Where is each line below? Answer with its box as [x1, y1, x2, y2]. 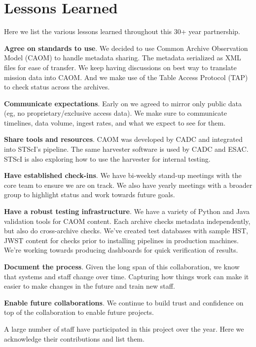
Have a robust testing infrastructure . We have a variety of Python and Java [4, 206, 250, 217]
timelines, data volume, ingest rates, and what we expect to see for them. [4, 117, 226, 128]
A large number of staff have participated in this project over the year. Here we [4, 323, 244, 334]
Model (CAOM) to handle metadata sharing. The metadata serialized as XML [4, 52, 241, 63]
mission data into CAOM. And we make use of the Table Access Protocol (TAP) [4, 72, 248, 82]
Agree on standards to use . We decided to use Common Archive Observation [4, 43, 248, 53]
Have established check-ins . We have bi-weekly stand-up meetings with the [4, 170, 242, 180]
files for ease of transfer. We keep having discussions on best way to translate [4, 62, 237, 72]
